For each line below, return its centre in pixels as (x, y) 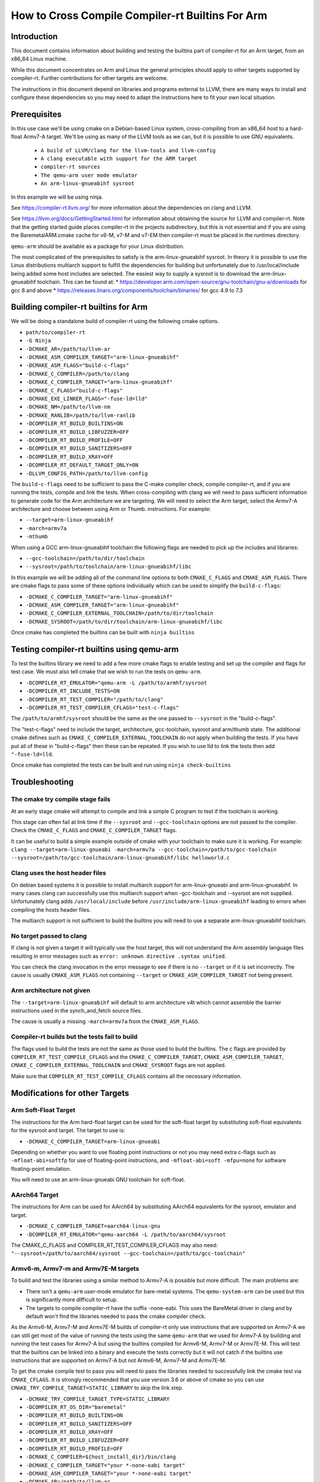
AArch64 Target (35, 1194)
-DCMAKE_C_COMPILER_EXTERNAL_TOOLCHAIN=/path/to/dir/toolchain (119, 613)
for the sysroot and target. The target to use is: (68, 1130)
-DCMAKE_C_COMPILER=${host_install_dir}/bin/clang (101, 1457)
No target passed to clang (49, 935)
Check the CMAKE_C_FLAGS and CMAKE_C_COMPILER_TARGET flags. (94, 831)
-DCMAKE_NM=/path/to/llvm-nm (68, 407)
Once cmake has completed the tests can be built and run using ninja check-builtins (121, 765)
